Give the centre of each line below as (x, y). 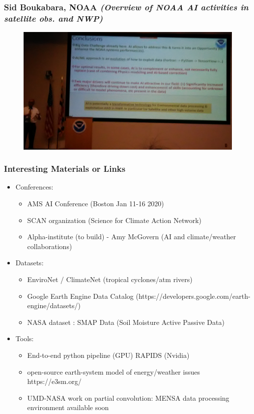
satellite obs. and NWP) (54, 18)
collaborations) (50, 246)
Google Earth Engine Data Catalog (80, 296)
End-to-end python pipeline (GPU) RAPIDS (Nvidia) (108, 355)
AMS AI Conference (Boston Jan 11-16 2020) (96, 204)
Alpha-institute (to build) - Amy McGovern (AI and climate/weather (132, 237)
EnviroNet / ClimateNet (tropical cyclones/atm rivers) (110, 279)
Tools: (25, 338)
